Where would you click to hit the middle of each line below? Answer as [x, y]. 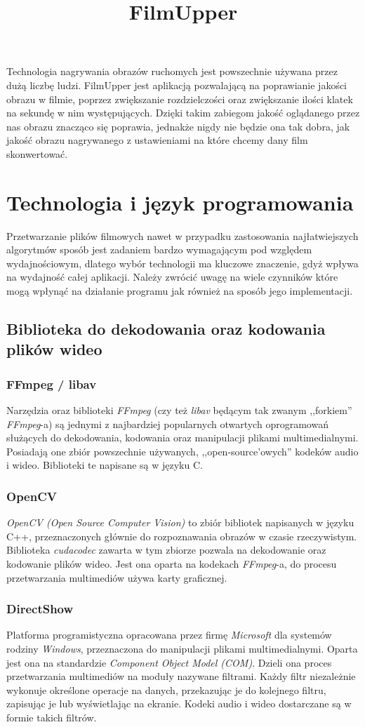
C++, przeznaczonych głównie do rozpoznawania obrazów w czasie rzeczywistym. [182, 536]
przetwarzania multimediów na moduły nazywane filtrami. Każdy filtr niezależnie [181, 676]
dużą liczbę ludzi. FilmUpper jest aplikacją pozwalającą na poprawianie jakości [177, 85]
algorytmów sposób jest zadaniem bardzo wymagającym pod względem [159, 249]
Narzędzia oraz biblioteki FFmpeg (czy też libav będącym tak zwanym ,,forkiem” [179, 410]
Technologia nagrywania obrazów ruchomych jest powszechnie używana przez [172, 71]
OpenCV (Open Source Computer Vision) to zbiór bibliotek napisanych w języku [180, 522]
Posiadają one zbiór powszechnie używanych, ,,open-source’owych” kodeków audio [182, 451]
